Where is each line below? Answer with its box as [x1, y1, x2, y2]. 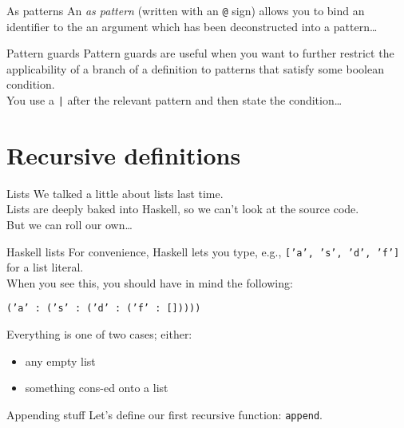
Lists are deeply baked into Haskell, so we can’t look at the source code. [6, 200, 359, 217]
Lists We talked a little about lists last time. [6, 184, 224, 201]
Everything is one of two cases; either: [6, 326, 192, 343]
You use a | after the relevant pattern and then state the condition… [6, 92, 343, 109]
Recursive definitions [6, 138, 241, 171]
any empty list [25, 352, 96, 369]
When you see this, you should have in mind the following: [6, 274, 293, 291]
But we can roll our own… [6, 216, 133, 232]
